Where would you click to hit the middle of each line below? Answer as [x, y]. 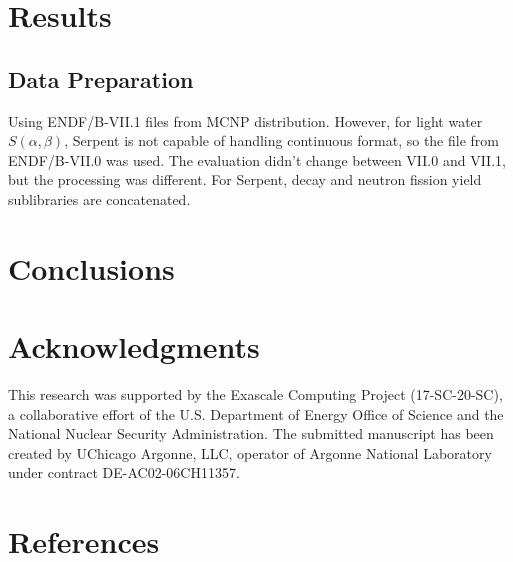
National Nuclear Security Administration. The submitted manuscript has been [251, 433]
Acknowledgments [134, 346]
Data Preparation [101, 78]
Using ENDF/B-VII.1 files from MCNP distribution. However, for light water [245, 120]
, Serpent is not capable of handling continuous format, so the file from [281, 140]
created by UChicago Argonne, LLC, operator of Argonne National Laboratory [250, 452]
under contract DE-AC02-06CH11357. [124, 472]
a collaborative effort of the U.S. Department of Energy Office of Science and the [256, 413]
